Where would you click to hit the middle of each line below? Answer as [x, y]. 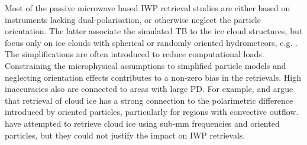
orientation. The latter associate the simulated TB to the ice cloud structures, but [154, 31]
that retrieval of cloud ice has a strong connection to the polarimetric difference [149, 100]
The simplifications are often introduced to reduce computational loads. [135, 54]
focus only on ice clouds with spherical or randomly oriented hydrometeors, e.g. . [151, 42]
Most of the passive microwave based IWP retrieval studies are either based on [148, 8]
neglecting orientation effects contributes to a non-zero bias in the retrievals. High [153, 77]
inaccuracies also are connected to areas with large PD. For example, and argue [149, 89]
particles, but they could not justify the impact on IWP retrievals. [125, 135]
